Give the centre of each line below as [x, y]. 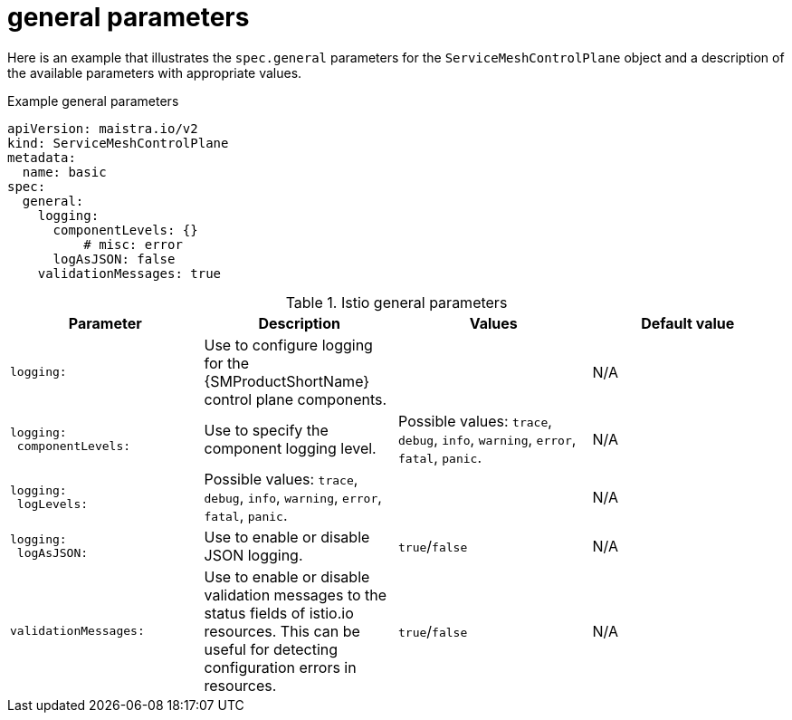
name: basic [64, 172]
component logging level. [290, 448]
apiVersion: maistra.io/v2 [103, 128]
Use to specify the [266, 430]
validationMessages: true [129, 273]
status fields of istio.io [279, 613]
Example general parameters [93, 101]
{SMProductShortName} [287, 381]
